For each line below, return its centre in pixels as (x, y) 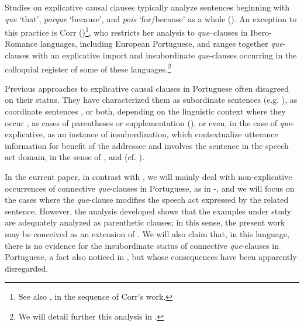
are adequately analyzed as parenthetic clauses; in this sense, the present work (145, 222)
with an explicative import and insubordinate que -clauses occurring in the (164, 55)
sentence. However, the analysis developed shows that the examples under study (148, 211)
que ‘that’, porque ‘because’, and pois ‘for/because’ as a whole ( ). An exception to (151, 18)
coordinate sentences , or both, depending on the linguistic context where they (145, 111)
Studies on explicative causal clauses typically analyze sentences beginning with (147, 7)
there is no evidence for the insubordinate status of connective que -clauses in (142, 245)
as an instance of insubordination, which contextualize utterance (163, 134)
